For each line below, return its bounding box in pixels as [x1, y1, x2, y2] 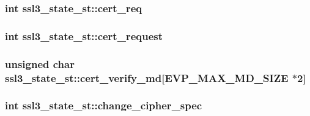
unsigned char [5, 56, 75, 71]
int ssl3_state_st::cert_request [5, 28, 163, 43]
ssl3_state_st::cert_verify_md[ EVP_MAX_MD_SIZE [5, 70, 289, 85]
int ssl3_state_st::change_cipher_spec [5, 98, 202, 113]
